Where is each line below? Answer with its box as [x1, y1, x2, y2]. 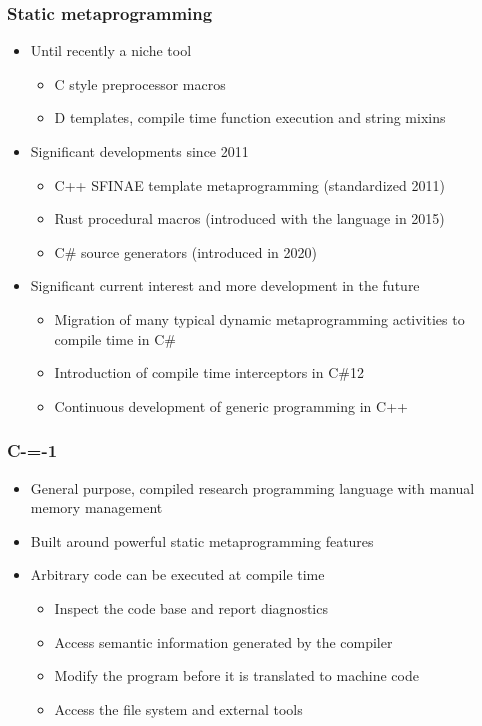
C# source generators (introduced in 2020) [54, 241, 318, 262]
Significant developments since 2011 [30, 141, 249, 161]
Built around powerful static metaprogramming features [30, 530, 374, 551]
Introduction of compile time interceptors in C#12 [54, 362, 364, 383]
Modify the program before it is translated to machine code [54, 665, 419, 686]
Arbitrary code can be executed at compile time [30, 564, 325, 585]
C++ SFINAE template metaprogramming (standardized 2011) [54, 174, 445, 195]
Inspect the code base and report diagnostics [54, 597, 328, 618]
